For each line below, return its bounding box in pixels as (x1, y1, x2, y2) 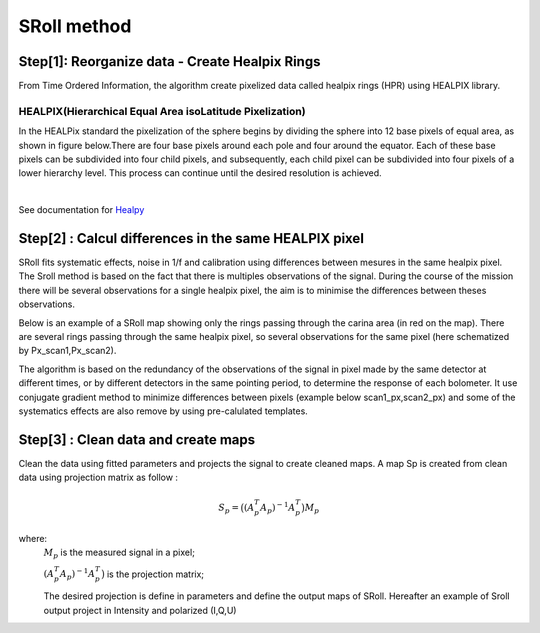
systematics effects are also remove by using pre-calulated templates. (18, 405, 309, 417)
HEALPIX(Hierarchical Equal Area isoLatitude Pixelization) (18, 104, 306, 118)
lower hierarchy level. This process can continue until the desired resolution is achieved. (18, 167, 382, 179)
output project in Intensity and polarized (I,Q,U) (43, 604, 237, 616)
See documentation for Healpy (18, 204, 145, 216)
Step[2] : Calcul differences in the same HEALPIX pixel (18, 230, 365, 247)
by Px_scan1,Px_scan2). (18, 345, 117, 357)
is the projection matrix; (106, 568, 205, 580)
